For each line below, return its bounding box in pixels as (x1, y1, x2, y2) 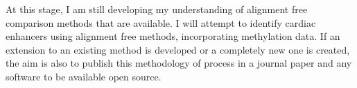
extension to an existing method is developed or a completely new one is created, (6, 42, 350, 56)
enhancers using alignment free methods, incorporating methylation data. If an (6, 29, 340, 43)
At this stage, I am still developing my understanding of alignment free (6, 2, 308, 16)
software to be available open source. (6, 69, 162, 83)
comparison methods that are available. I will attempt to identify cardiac (6, 15, 316, 30)
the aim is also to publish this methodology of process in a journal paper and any (6, 56, 352, 70)
